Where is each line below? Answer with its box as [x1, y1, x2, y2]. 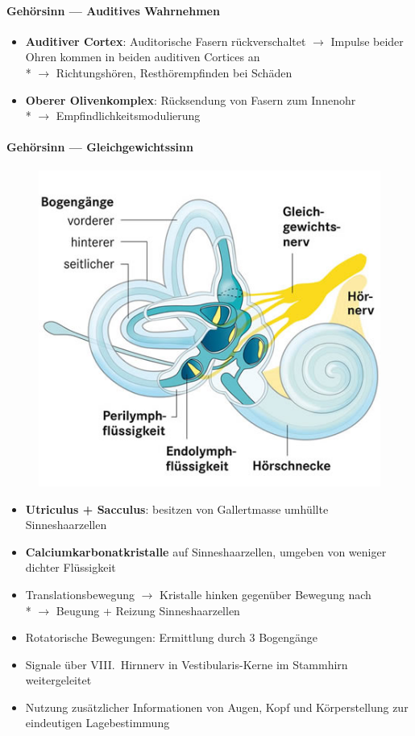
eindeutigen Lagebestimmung [25, 714, 170, 731]
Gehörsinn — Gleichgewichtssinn [6, 139, 193, 155]
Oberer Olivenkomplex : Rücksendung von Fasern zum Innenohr [25, 91, 356, 108]
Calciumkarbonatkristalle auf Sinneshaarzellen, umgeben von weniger [25, 543, 387, 560]
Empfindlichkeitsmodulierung [56, 107, 201, 124]
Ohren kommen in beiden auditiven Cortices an [25, 48, 260, 65]
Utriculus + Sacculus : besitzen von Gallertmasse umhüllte [25, 500, 329, 517]
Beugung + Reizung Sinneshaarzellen [56, 602, 240, 618]
